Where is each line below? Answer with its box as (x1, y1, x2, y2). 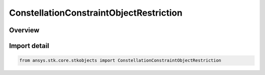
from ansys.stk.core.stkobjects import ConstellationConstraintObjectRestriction (19, 58, 222, 63)
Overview (9, 26, 40, 34)
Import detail (9, 42, 49, 50)
